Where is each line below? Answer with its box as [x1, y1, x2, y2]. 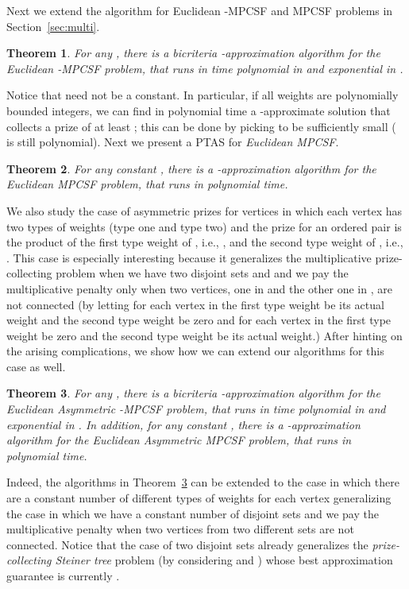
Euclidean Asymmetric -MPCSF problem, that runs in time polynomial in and [6, 401, 386, 417]
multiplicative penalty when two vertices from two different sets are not [6, 521, 354, 537]
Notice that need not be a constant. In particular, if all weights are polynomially [6, 87, 399, 103]
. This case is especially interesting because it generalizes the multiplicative [6, 249, 372, 265]
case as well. [6, 358, 66, 374]
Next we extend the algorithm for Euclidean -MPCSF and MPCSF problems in [6, 2, 393, 18]
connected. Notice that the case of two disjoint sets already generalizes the [6, 536, 368, 552]
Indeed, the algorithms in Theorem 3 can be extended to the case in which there [6, 474, 399, 490]
